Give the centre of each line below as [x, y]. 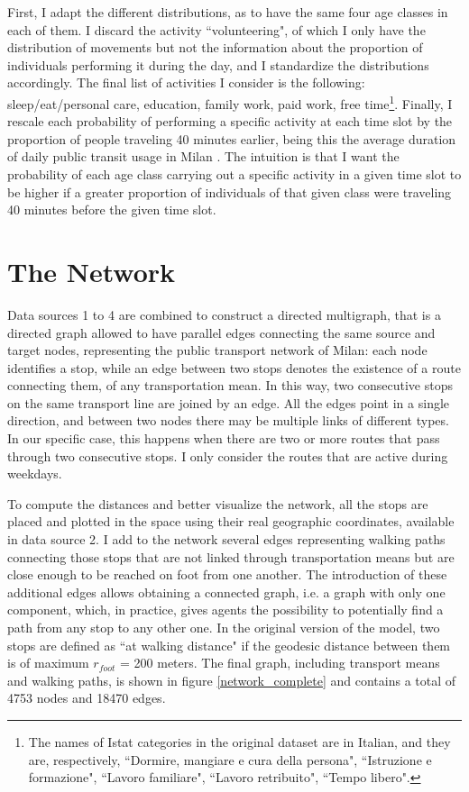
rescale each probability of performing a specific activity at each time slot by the [230, 121]
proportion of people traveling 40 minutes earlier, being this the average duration [232, 138]
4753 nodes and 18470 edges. [87, 698]
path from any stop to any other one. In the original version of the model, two [224, 627]
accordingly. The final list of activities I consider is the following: [186, 82]
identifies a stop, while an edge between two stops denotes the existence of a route [234, 367]
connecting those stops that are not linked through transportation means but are [231, 556]
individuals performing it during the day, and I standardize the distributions [218, 64]
